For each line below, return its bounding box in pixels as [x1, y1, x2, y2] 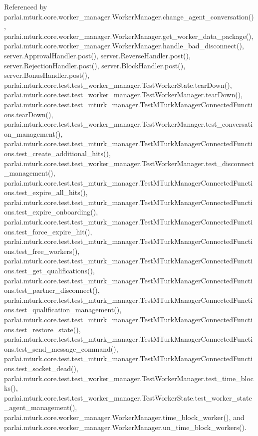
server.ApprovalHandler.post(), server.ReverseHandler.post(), [4, 50, 191, 60]
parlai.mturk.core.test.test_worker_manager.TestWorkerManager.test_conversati [4, 119, 253, 129]
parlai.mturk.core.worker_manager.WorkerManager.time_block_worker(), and [4, 412, 245, 422]
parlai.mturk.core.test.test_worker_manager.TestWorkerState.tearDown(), [4, 79, 232, 90]
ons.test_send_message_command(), [4, 343, 118, 354]
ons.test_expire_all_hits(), [4, 187, 88, 198]
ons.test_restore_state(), [4, 324, 81, 334]
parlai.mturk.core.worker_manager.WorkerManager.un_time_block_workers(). [4, 422, 247, 432]
